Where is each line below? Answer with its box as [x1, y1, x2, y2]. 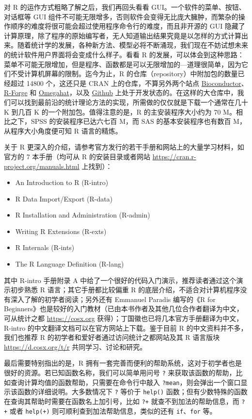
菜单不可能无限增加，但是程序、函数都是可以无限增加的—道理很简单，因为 [4, 59, 241, 69]
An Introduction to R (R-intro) [15, 177, 109, 187]
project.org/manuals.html [4, 161, 79, 171]
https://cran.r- [152, 151, 196, 161]
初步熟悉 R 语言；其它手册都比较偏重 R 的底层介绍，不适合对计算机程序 [10, 285, 240, 295]
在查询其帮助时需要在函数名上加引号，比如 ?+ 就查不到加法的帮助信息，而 [4, 396, 239, 406]
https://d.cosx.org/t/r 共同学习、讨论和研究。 [4, 341, 147, 352]
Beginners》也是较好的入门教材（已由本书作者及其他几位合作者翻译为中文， [4, 303, 243, 314]
